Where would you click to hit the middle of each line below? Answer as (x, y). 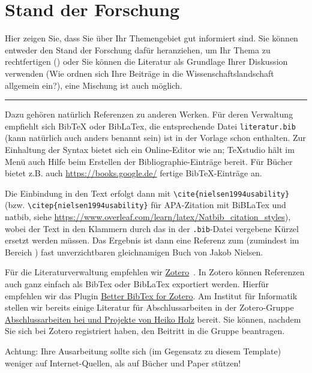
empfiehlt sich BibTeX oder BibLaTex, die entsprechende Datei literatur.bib (150, 126)
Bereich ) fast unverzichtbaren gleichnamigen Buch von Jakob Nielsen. (134, 252)
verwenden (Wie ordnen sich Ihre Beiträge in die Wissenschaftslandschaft (139, 73)
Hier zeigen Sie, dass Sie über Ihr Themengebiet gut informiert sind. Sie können (151, 38)
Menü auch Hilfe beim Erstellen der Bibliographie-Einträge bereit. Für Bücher (149, 161)
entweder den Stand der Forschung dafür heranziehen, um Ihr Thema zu (138, 49)
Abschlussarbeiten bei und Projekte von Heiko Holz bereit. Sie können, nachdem (153, 319)
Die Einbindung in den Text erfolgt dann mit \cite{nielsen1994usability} (147, 193)
